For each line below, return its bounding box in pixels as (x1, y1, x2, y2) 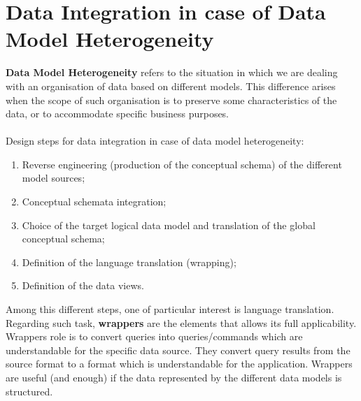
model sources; (22, 170, 85, 185)
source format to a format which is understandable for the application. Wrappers (6, 356, 353, 371)
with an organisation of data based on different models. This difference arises (6, 78, 336, 93)
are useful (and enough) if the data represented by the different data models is (6, 370, 342, 384)
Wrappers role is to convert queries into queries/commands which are (6, 329, 303, 344)
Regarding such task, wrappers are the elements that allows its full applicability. (6, 315, 357, 330)
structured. (6, 384, 53, 398)
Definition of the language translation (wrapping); (22, 254, 236, 269)
